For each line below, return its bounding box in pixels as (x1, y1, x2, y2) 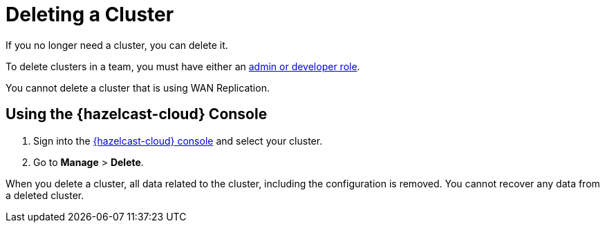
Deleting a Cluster (6, 3, 174, 26)
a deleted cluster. (6, 189, 84, 201)
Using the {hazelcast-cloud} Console (6, 105, 268, 123)
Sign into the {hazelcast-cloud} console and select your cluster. (33, 134, 323, 147)
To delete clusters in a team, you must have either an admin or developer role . (6, 60, 360, 72)
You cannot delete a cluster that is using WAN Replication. (6, 81, 270, 94)
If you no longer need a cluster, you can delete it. (6, 39, 228, 51)
